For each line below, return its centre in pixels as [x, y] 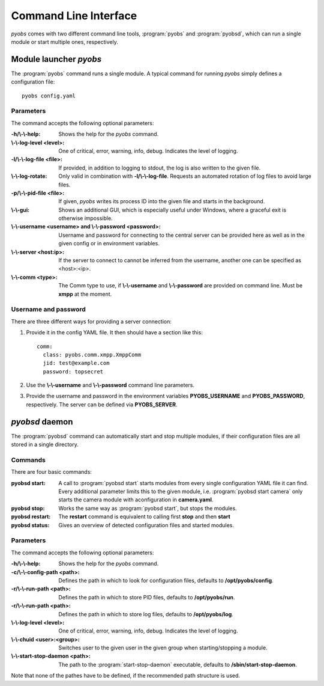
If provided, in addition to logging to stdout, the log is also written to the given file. [160, 168]
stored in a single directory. [45, 444]
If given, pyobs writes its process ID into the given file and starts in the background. [162, 201]
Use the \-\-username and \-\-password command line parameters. [110, 385]
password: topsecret [73, 372]
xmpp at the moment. [85, 294]
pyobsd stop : [28, 508]
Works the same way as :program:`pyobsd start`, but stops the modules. [148, 508]
